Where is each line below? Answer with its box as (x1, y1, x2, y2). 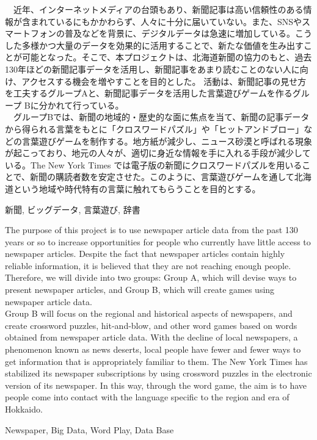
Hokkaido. (5, 403, 43, 415)
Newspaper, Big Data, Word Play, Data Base (5, 423, 174, 436)
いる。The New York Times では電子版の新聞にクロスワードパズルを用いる (5, 158, 302, 171)
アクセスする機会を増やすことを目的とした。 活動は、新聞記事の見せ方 (21, 74, 307, 87)
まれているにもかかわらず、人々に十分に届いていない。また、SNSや (30, 15, 302, 27)
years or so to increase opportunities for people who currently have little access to (5, 235, 311, 248)
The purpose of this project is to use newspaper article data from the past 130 (5, 223, 298, 236)
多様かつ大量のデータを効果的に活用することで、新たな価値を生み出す (21, 38, 304, 51)
